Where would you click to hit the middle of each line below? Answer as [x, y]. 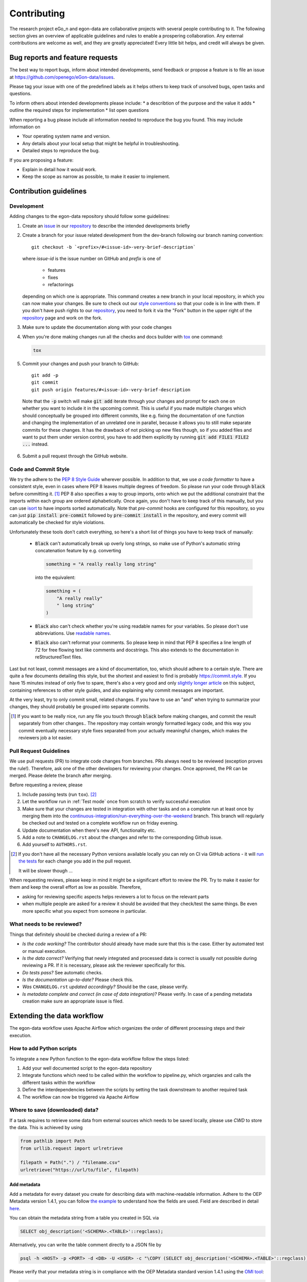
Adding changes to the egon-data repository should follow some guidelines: [90, 216]
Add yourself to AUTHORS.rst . [54, 845]
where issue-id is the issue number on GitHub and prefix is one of [92, 258]
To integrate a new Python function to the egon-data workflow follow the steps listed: [100, 1058]
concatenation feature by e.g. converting [78, 551]
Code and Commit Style [40, 469]
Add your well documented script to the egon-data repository [87, 1068]
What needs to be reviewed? [46, 924]
